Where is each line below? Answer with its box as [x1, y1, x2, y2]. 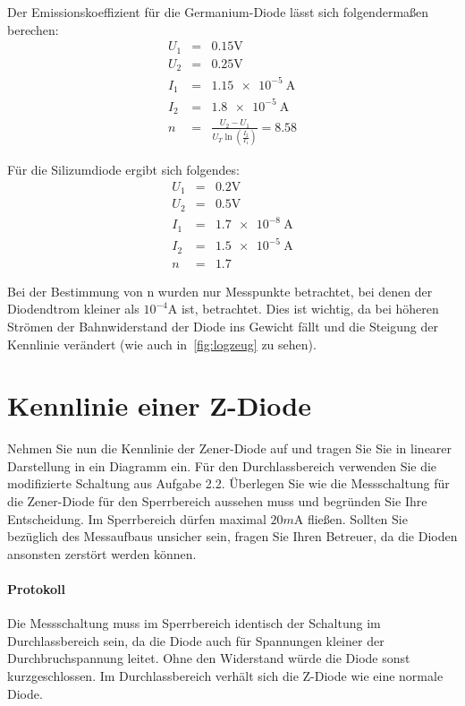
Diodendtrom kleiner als [7, 299, 139, 318]
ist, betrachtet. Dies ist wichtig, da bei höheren [181, 299, 439, 318]
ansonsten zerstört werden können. [7, 544, 197, 563]
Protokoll [7, 580, 66, 598]
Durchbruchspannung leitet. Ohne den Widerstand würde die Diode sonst [7, 649, 410, 667]
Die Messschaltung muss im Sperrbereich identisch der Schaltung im [7, 614, 381, 633]
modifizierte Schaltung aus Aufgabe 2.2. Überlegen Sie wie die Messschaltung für [7, 474, 450, 493]
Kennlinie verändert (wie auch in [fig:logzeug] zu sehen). [7, 334, 317, 353]
